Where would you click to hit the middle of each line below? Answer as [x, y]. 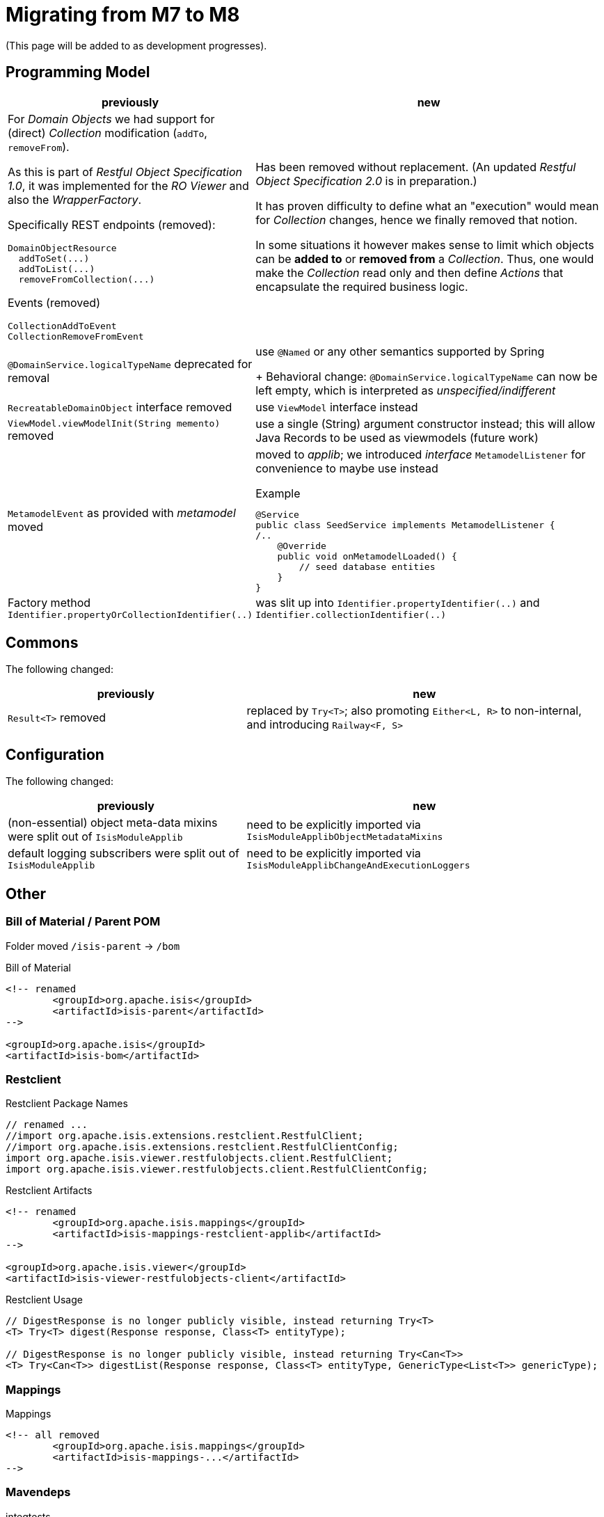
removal [29, 378]
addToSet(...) [54, 258]
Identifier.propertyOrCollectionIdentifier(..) [130, 614]
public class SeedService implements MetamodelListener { [405, 525]
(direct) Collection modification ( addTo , [108, 133]
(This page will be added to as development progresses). [136, 45]
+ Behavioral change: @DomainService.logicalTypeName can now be [427, 376]
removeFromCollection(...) [87, 279]
